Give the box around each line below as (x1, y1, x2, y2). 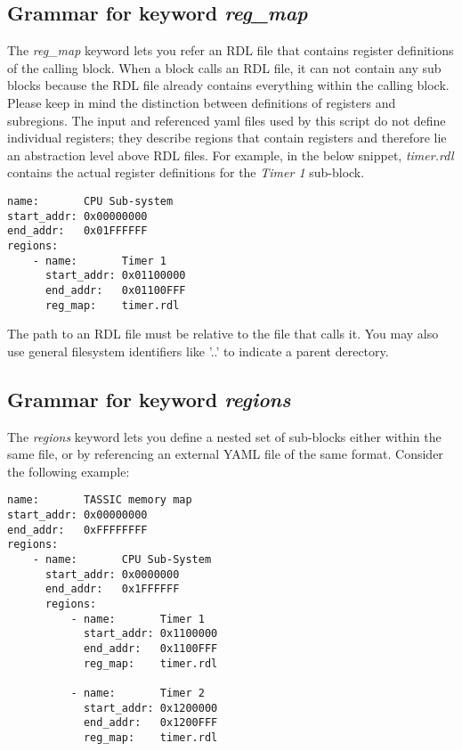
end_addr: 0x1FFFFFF (45, 583, 180, 596)
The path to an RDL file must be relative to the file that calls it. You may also (7, 324, 439, 343)
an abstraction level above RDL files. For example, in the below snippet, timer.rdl (7, 145, 454, 164)
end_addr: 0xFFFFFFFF (7, 523, 148, 536)
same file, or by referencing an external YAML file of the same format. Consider (7, 445, 443, 463)
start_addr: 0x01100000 (45, 269, 186, 282)
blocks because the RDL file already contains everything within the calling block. (7, 76, 450, 94)
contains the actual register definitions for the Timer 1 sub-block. (7, 163, 365, 182)
